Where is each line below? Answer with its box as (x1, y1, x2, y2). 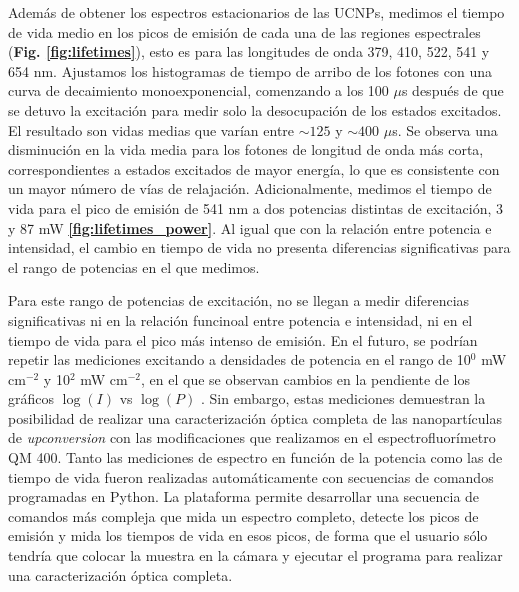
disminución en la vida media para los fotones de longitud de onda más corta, (8, 139, 484, 160)
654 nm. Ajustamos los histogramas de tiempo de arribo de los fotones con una (8, 60, 493, 81)
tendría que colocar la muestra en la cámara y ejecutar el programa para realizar (8, 545, 503, 566)
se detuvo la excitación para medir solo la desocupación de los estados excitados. (8, 99, 502, 120)
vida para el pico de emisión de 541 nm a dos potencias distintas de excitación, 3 (8, 197, 504, 218)
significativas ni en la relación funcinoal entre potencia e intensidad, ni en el (8, 309, 473, 330)
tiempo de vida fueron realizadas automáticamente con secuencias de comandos (8, 466, 494, 487)
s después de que (401, 80, 504, 101)
